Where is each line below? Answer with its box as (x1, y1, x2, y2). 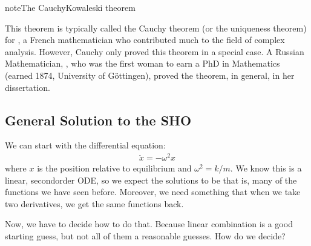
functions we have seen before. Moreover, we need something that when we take (5, 185, 301, 198)
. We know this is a (230, 162, 302, 175)
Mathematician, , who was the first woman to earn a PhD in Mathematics (5, 57, 280, 70)
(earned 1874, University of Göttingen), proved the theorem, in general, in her (5, 68, 295, 81)
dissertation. (5, 81, 50, 93)
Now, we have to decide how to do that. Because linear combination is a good (5, 218, 293, 230)
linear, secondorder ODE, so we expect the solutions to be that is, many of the (5, 173, 297, 186)
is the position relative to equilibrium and (37, 162, 192, 175)
